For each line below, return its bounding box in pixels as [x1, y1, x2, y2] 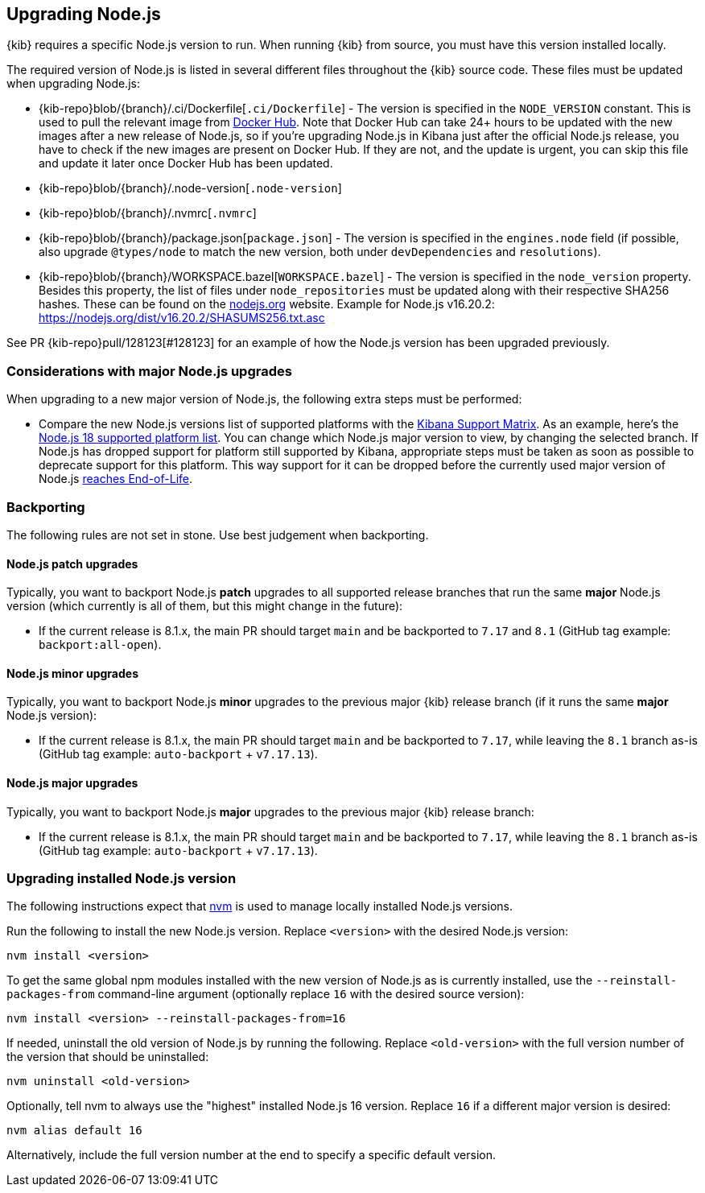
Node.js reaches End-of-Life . [39, 472, 193, 486]
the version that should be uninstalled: [6, 1050, 209, 1064]
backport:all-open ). [39, 638, 162, 652]
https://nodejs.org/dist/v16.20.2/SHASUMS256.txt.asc [39, 311, 325, 325]
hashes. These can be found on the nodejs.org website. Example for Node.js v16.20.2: [39, 297, 495, 312]
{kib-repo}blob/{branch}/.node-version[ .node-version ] [39, 181, 342, 196]
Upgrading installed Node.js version [6, 869, 237, 886]
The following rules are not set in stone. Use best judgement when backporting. [6, 527, 429, 542]
